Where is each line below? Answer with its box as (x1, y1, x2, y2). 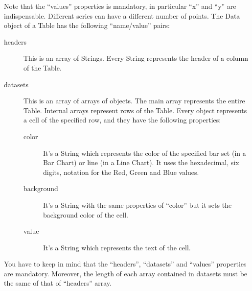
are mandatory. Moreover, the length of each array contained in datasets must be (4, 268, 248, 278)
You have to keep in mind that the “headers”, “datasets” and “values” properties (4, 259, 247, 269)
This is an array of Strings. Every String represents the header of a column (23, 53, 249, 63)
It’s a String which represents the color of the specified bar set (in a (43, 147, 246, 158)
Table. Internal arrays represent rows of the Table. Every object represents (23, 105, 247, 115)
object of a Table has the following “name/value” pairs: (4, 20, 170, 30)
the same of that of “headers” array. (4, 278, 112, 288)
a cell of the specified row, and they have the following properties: (23, 115, 221, 125)
